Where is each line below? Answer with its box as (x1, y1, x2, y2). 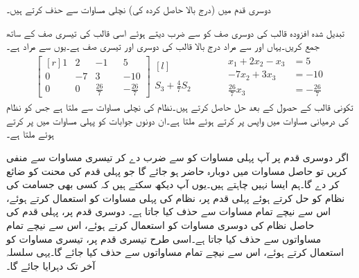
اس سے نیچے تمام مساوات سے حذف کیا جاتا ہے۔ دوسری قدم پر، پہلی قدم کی (6, 204, 331, 219)
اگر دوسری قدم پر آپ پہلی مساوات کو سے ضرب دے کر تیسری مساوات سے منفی (6, 149, 349, 164)
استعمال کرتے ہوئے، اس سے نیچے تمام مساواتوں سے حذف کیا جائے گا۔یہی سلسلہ (6, 245, 344, 259)
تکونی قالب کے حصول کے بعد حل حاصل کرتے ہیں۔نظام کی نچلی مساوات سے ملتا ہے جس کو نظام (6, 100, 353, 114)
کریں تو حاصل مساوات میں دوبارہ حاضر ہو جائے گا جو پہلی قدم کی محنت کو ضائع (6, 163, 347, 178)
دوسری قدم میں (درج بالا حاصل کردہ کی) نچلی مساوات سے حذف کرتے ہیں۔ (6, 2, 271, 16)
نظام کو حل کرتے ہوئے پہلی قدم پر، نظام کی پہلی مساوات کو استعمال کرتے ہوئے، (6, 190, 345, 205)
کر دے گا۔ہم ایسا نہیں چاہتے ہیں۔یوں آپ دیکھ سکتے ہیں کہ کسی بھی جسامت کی (6, 177, 340, 192)
